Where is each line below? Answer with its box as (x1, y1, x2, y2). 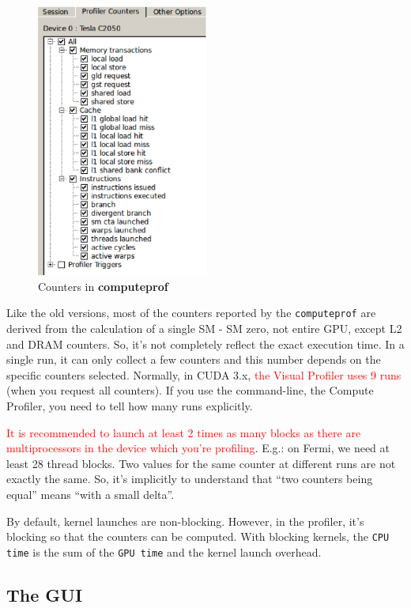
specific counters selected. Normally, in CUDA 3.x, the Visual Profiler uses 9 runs (6, 366, 402, 383)
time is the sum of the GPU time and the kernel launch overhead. (6, 543, 322, 560)
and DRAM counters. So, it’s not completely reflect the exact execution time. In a (6, 335, 405, 352)
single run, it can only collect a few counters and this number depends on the (6, 351, 381, 368)
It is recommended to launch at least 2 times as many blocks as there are (6, 424, 361, 440)
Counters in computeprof (38, 278, 168, 294)
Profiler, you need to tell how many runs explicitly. (6, 397, 253, 414)
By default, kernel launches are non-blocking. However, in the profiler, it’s (6, 512, 364, 529)
